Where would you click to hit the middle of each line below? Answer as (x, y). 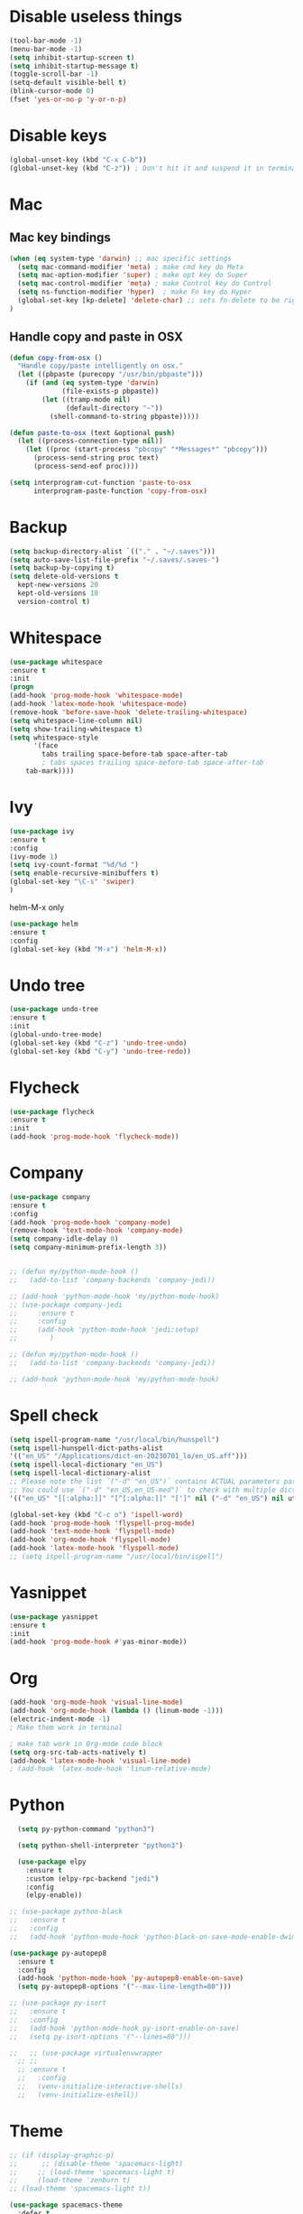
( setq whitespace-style (54, 738)
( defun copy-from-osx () (56, 358)
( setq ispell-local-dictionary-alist (80, 1474)
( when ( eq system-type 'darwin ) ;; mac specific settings (120, 258)
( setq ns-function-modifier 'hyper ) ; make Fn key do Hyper (135, 292)
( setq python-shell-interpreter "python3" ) (100, 1846)
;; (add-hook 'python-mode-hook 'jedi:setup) (105, 1330)
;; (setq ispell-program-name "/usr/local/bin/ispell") (116, 1557)
